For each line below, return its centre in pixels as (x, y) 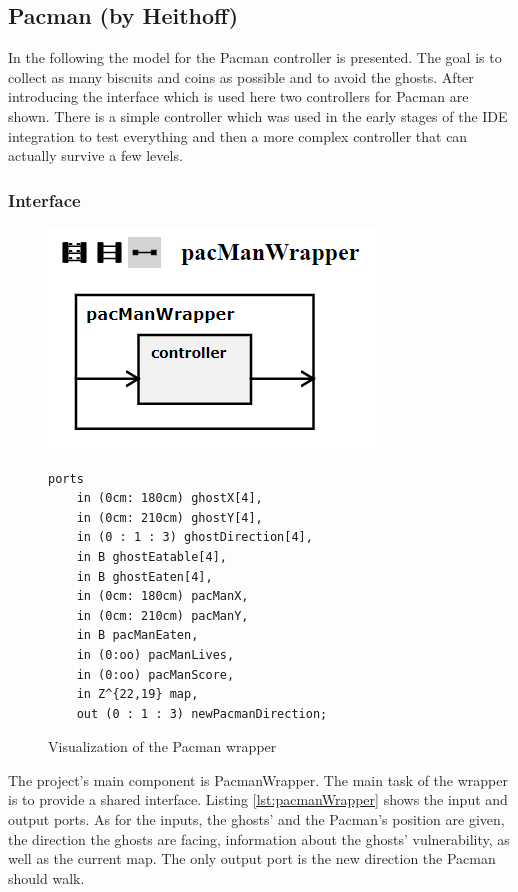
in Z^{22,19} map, (137, 694)
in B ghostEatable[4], (151, 556)
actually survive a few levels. (95, 155)
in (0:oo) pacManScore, (155, 674)
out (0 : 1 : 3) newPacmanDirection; (202, 713)
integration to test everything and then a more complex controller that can (238, 135)
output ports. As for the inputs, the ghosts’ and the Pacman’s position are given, (256, 819)
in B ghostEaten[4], (144, 576)
